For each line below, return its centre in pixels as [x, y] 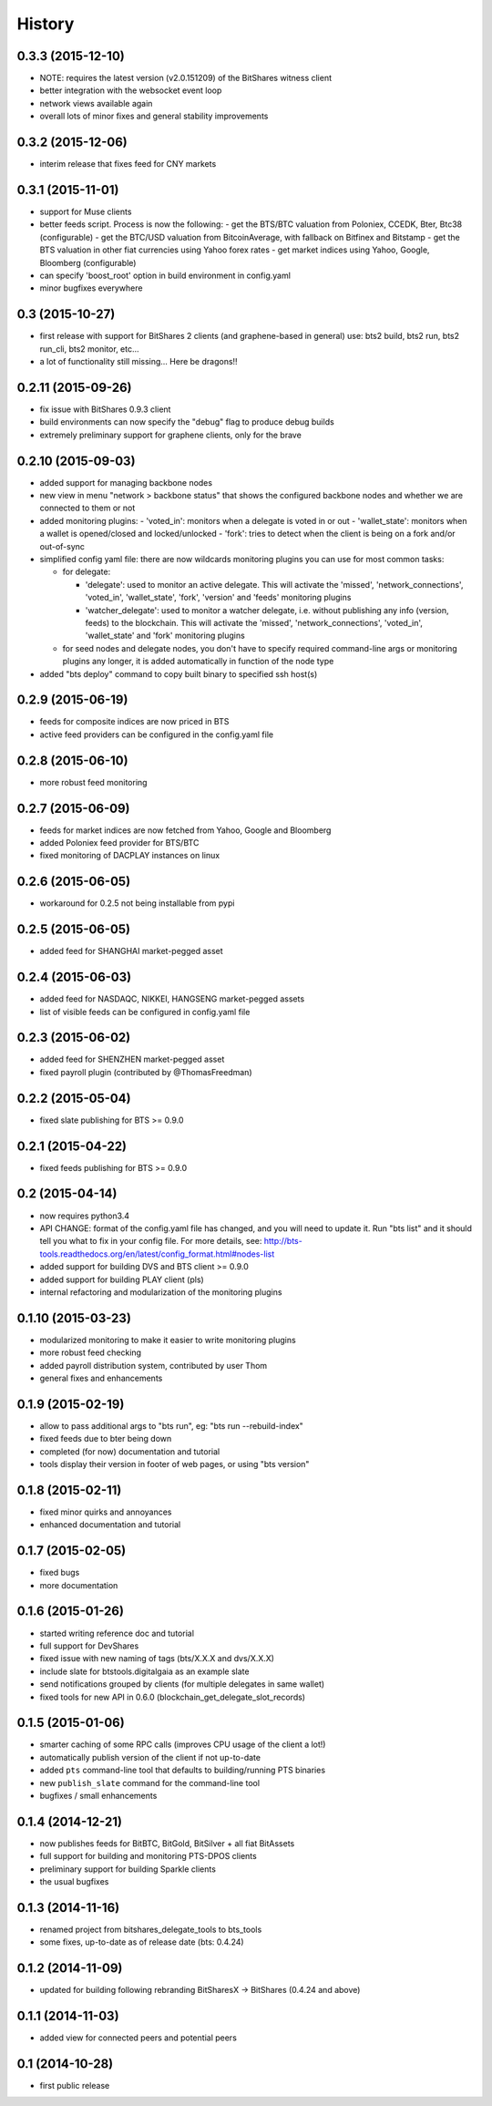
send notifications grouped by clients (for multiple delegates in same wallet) [182, 1684]
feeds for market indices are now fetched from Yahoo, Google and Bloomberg [185, 830]
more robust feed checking [90, 1352]
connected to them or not [87, 508]
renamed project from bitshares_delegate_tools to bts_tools [151, 1929]
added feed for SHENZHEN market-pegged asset [132, 1059]
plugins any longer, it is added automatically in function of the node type [198, 662]
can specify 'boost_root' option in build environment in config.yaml [165, 275]
